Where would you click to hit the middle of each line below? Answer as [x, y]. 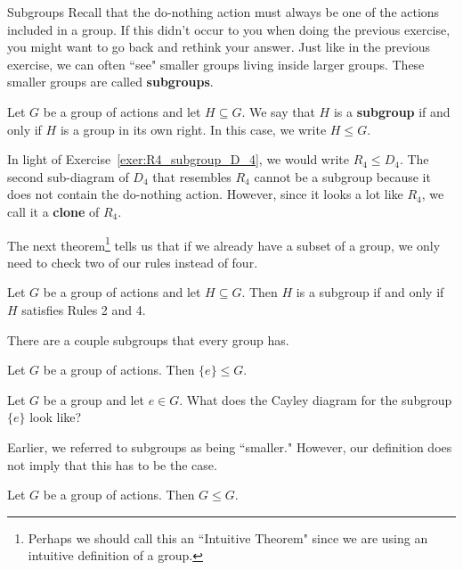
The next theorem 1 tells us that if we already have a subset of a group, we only [224, 244]
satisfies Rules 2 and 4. [84, 309]
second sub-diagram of [68, 176]
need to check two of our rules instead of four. [133, 262]
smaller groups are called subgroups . [110, 82]
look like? [56, 417]
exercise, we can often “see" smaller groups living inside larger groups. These [216, 64]
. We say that [278, 111]
